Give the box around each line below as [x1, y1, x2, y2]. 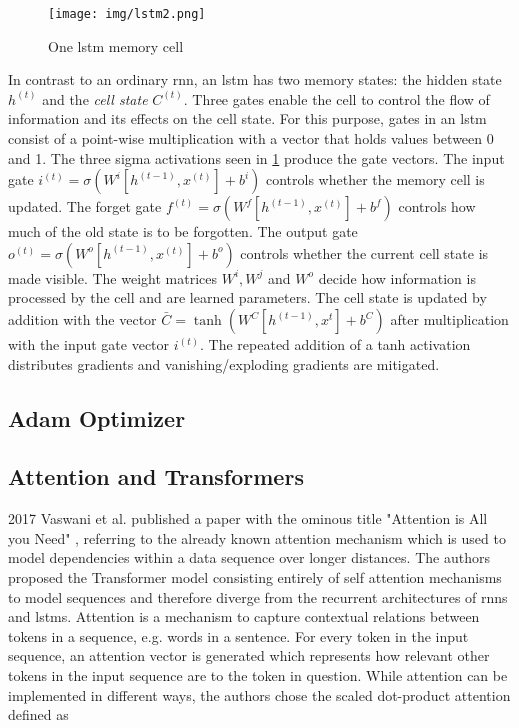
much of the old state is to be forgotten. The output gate [8, 221, 358, 242]
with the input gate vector [8, 334, 170, 354]
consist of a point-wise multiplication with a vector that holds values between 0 [8, 128, 494, 149]
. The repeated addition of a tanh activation [200, 334, 471, 354]
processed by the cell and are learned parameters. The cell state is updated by [8, 287, 487, 308]
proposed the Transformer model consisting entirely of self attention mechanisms [8, 566, 502, 587]
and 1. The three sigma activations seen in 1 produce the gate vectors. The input [8, 147, 505, 168]
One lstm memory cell [48, 35, 184, 56]
